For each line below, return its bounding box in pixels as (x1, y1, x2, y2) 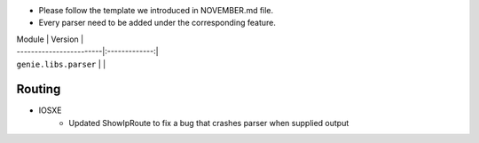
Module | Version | (16, 34, 84, 44)
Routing (16, 82, 61, 97)
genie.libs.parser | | (16, 59, 106, 69)
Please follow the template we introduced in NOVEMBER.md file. (38, 5, 274, 15)
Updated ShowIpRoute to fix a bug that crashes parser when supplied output (68, 117, 349, 128)
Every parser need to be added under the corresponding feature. (38, 18, 277, 28)
